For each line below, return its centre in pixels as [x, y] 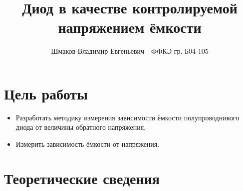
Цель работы [46, 93]
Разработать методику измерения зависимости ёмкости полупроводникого [127, 117]
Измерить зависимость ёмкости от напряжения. [88, 144]
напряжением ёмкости [130, 27]
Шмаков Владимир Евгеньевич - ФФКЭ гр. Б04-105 [130, 51]
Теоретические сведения [82, 178]
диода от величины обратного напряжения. [81, 127]
